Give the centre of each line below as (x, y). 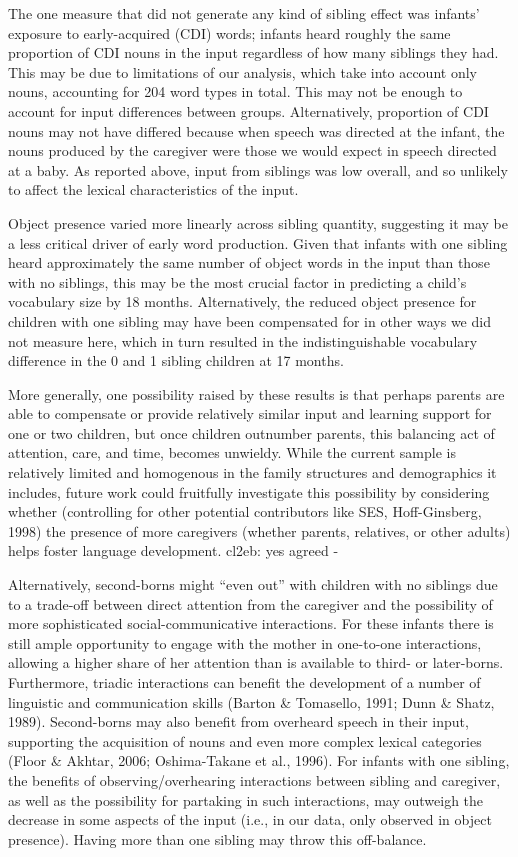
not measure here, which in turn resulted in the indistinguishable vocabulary (243, 340)
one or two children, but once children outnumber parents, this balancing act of (251, 432)
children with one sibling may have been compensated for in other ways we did (249, 320)
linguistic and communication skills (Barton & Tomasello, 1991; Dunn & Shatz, (251, 701)
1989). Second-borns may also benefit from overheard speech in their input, (238, 721)
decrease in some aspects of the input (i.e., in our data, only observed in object (250, 819)
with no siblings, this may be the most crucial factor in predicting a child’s (237, 281)
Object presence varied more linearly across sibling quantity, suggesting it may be (258, 222)
